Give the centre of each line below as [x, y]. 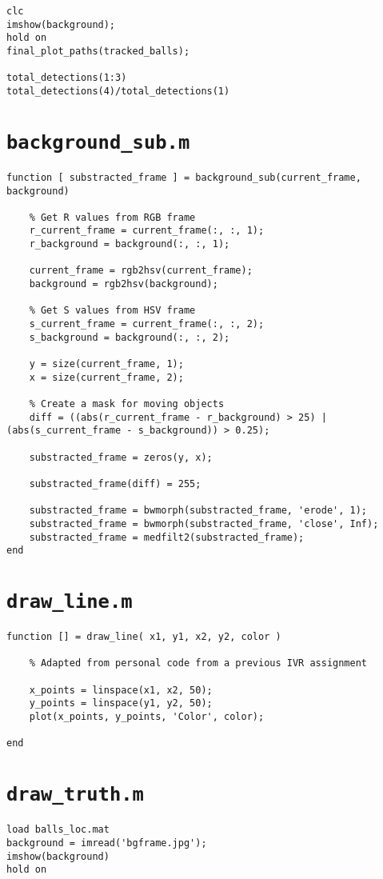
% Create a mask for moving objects [127, 404]
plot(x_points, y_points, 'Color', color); [147, 717]
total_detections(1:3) [67, 78]
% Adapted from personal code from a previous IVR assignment [198, 663]
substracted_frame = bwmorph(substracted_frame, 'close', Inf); [204, 523]
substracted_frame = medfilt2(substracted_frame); [167, 537]
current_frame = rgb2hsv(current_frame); [141, 271]
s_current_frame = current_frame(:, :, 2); [147, 324]
